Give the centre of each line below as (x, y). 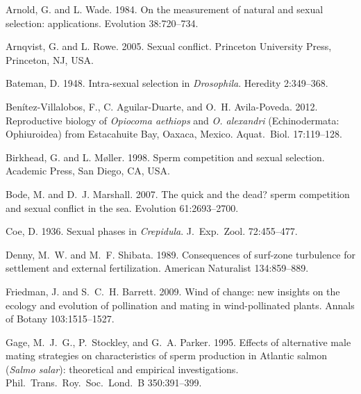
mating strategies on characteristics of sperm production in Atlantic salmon (167, 355)
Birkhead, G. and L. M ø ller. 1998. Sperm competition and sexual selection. (165, 157)
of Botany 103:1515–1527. (60, 319)
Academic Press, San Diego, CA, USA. (88, 171)
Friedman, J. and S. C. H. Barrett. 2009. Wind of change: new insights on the (173, 291)
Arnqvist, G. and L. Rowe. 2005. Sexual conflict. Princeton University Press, (169, 46)
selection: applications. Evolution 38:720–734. (102, 23)
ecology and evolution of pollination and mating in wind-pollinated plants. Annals (180, 305)
